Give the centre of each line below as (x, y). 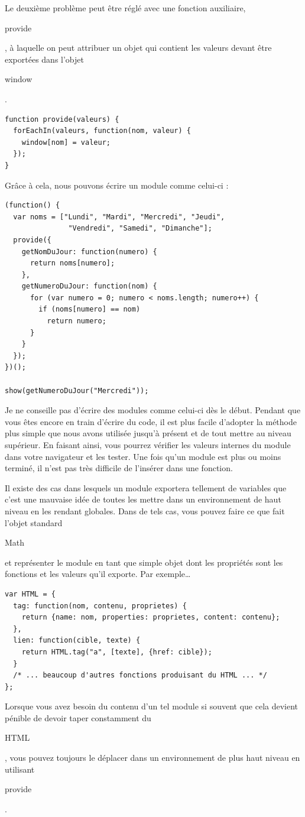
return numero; (77, 321)
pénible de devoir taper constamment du (78, 717)
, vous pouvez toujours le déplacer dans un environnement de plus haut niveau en (152, 758)
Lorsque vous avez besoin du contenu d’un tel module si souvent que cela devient (152, 706)
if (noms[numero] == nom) (90, 309)
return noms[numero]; (72, 263)
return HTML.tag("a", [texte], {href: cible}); (117, 652)
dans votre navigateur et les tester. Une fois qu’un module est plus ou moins (143, 456)
